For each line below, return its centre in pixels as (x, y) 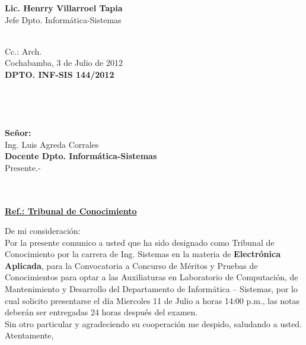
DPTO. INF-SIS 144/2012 (60, 74)
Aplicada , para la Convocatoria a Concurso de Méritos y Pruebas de (131, 265)
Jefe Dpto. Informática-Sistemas (63, 19)
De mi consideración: (43, 231)
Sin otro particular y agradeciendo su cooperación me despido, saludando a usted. (154, 323)
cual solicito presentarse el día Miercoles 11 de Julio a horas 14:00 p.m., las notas (152, 300)
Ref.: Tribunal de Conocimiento (71, 211)
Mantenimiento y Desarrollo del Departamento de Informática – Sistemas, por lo (151, 289)
